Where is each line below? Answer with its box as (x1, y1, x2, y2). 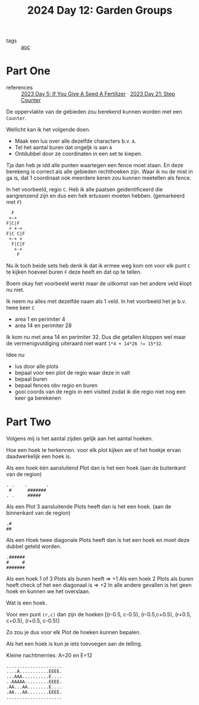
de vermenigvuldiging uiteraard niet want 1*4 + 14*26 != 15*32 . (6, 340, 163, 347)
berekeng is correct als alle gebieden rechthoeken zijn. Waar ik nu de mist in (6, 168, 193, 176)
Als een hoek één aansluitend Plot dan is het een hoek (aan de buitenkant (6, 465, 186, 472)
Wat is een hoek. (6, 599, 48, 607)
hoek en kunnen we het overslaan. (6, 588, 90, 595)
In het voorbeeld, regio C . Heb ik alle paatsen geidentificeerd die (6, 186, 163, 193)
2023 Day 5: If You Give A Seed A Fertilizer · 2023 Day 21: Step (21, 90, 175, 98)
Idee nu (6, 352, 25, 359)
